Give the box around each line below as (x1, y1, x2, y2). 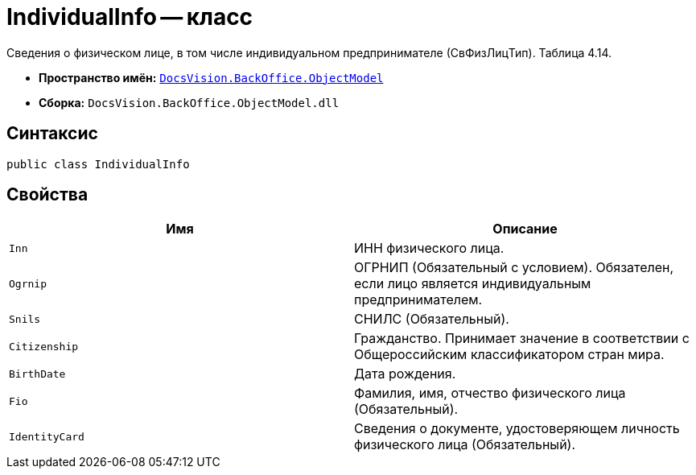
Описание (492, 221, 558, 237)
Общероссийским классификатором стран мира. (354, 346, 665, 363)
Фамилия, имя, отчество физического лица (354, 385, 626, 402)
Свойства (6, 184, 89, 205)
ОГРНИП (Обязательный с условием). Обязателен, (354, 259, 674, 276)
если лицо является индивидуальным (354, 275, 591, 292)
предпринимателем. (354, 291, 483, 308)
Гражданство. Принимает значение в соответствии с (354, 330, 690, 347)
